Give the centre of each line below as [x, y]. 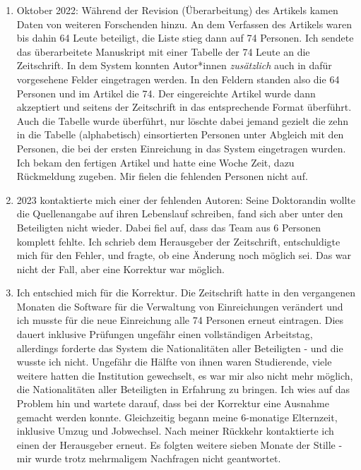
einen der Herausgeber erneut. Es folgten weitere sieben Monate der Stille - [179, 444]
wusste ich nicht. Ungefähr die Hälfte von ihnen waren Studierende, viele [174, 362]
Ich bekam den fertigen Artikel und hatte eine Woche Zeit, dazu [155, 162]
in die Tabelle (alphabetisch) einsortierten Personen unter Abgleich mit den [180, 134]
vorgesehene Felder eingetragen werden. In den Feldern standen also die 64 [178, 79]
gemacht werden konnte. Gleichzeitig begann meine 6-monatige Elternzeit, [177, 417]
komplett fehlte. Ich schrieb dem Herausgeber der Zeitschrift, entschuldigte [178, 241]
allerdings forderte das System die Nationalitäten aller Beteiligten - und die [180, 348]
